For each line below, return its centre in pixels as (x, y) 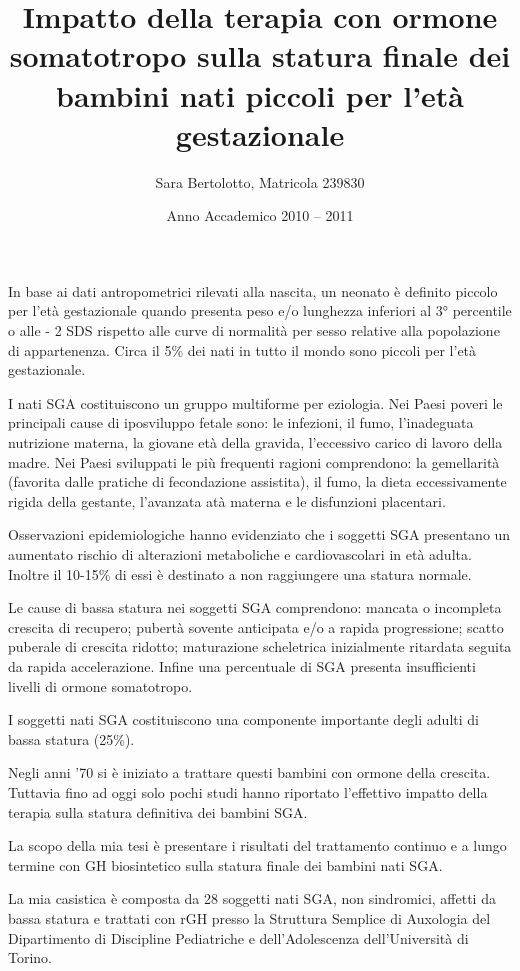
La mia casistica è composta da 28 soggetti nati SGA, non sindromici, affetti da (252, 898)
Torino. (30, 957)
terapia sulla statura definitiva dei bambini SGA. (158, 811)
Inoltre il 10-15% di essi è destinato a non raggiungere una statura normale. (240, 573)
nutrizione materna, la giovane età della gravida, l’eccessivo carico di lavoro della (255, 442)
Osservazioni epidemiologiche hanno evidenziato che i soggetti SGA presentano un (259, 534)
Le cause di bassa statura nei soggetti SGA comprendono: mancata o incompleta (255, 607)
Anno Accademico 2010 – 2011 (260, 215)
